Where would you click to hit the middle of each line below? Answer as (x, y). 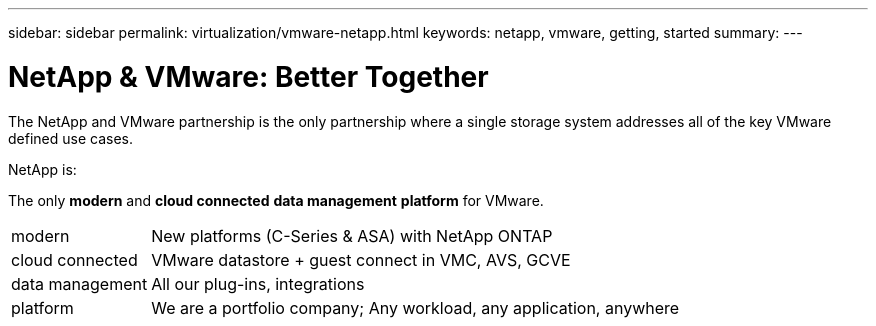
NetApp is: (42, 169)
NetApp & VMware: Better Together (248, 76)
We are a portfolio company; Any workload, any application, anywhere (415, 307)
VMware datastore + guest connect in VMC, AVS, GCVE (361, 259)
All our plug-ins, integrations (258, 283)
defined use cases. (70, 138)
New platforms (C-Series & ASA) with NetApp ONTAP (352, 235)
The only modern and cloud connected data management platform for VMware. (276, 200)
